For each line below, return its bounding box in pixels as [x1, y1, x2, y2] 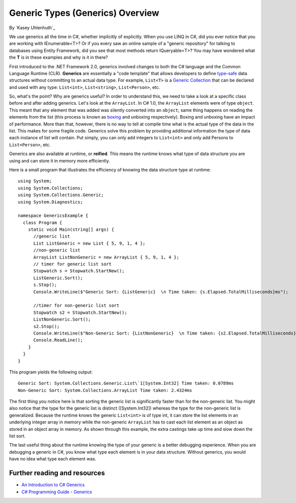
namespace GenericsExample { [18, 213, 88, 218]
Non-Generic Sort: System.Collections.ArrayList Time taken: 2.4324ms [18, 387, 192, 393]
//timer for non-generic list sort [33, 303, 119, 308]
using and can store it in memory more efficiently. [9, 158, 111, 164]
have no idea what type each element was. [9, 456, 96, 462]
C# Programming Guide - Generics [21, 489, 92, 495]
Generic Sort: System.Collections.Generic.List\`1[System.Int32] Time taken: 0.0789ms [18, 380, 234, 386]
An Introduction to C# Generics [21, 482, 85, 488]
